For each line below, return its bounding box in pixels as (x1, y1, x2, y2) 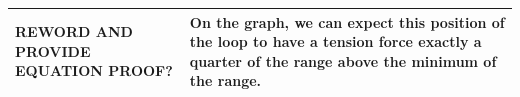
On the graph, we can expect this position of (189, 11, 505, 32)
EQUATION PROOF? (15, 60, 173, 81)
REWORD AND (15, 21, 133, 42)
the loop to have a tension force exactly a (189, 31, 482, 52)
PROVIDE (15, 40, 91, 61)
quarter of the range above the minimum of (189, 50, 497, 71)
